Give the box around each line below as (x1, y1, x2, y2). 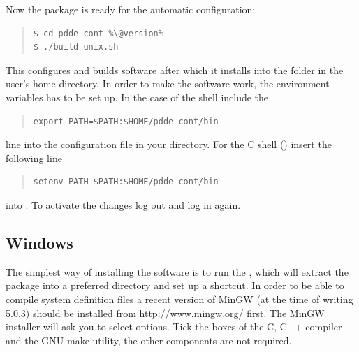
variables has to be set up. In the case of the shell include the (6, 89, 269, 104)
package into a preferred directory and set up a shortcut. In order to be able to (6, 278, 344, 293)
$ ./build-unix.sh (33, 42, 119, 52)
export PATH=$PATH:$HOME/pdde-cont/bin (33, 116, 219, 126)
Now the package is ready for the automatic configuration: (6, 2, 256, 16)
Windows (6, 231, 73, 253)
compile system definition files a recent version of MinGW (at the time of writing (6, 291, 353, 306)
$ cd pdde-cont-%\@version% (33, 28, 163, 38)
